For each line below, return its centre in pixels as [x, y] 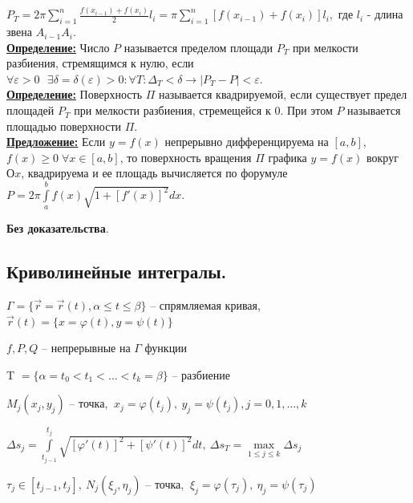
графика [287, 157]
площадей [30, 110]
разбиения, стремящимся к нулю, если [100, 63]
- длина [385, 14]
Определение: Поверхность [75, 94]
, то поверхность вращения [186, 157]
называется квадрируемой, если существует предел [283, 94]
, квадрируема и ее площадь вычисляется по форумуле [154, 173]
